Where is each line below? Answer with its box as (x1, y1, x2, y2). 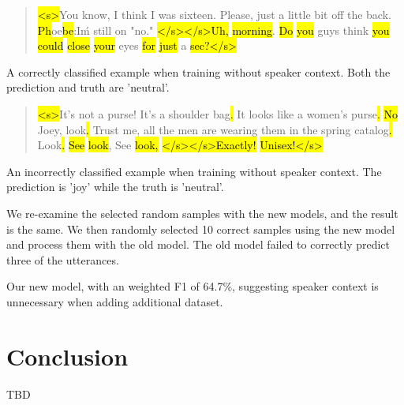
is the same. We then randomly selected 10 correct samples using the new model (6, 220, 395, 237)
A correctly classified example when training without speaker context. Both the (6, 63, 391, 80)
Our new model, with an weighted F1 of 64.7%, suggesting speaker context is (6, 278, 379, 294)
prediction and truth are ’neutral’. (6, 79, 170, 96)
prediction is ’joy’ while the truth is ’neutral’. (6, 178, 224, 195)
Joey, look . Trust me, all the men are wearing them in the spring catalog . (37, 121, 392, 137)
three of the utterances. (6, 251, 119, 268)
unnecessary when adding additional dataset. (6, 293, 223, 309)
